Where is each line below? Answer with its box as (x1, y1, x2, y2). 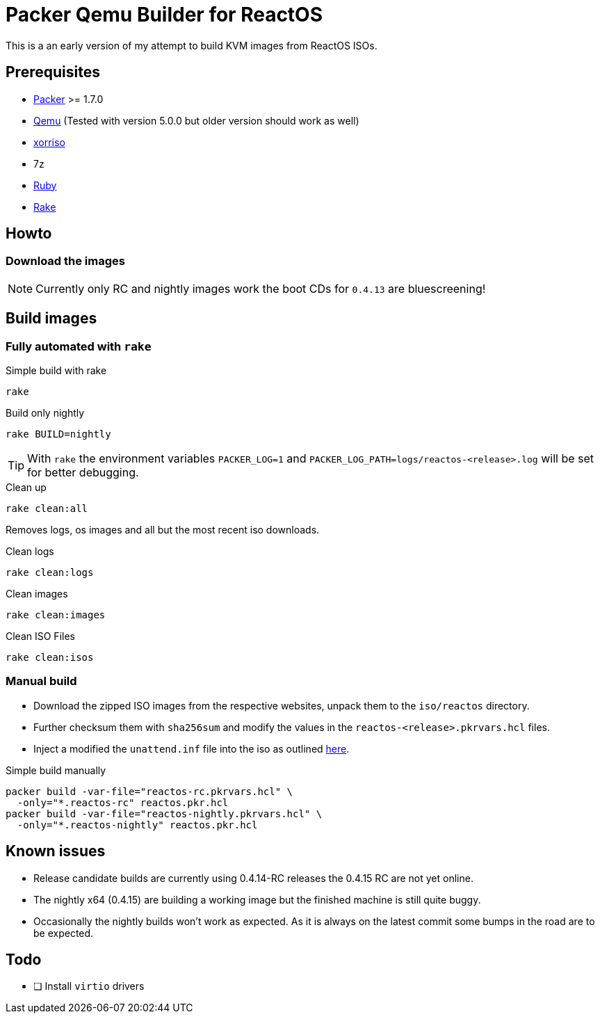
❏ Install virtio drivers (33, 980, 145, 993)
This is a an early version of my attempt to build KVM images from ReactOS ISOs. (6, 39, 378, 51)
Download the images (6, 254, 125, 268)
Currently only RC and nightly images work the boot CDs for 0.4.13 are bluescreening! (35, 281, 486, 296)
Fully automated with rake (6, 339, 152, 353)
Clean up (6, 481, 47, 494)
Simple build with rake (6, 364, 107, 377)
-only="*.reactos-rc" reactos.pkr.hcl (17, 796, 229, 808)
